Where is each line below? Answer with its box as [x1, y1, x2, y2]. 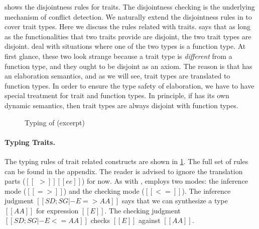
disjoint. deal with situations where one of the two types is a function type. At [5, 41, 246, 51]
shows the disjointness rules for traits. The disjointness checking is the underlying [5, 2, 255, 12]
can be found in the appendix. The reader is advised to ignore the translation [5, 166, 243, 176]
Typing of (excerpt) [25, 117, 85, 127]
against [139, 215, 161, 225]
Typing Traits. [5, 136, 55, 147]
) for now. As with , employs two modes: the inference [81, 176, 248, 186]
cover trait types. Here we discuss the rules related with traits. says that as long [5, 21, 251, 32]
